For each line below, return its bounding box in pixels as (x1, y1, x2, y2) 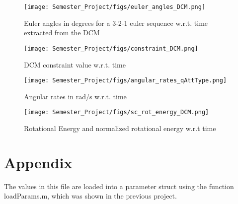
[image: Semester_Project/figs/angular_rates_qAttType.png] (24, 77, 227, 84)
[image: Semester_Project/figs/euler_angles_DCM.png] (24, 3, 206, 10)
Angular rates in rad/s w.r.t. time (24, 91, 127, 101)
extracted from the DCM (24, 27, 100, 38)
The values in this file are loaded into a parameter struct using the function (4, 181, 234, 191)
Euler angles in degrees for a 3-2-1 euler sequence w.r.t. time (24, 17, 208, 28)
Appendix (4, 152, 73, 172)
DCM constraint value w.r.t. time (24, 59, 126, 69)
